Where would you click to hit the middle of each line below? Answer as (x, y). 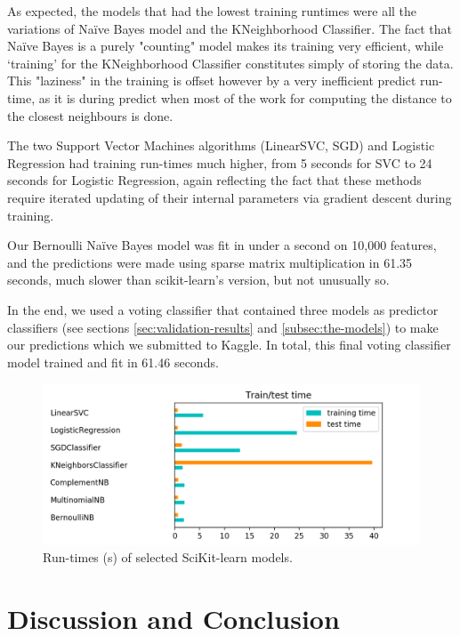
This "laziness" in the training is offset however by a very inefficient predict (212, 81)
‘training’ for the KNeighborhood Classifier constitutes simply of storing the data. (230, 63)
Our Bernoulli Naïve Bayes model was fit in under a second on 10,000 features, (222, 245)
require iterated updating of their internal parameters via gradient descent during (230, 197)
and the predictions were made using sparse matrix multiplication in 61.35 (210, 262)
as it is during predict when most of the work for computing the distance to (245, 97)
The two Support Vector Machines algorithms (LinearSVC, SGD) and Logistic (221, 145)
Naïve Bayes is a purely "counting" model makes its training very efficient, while (226, 46)
